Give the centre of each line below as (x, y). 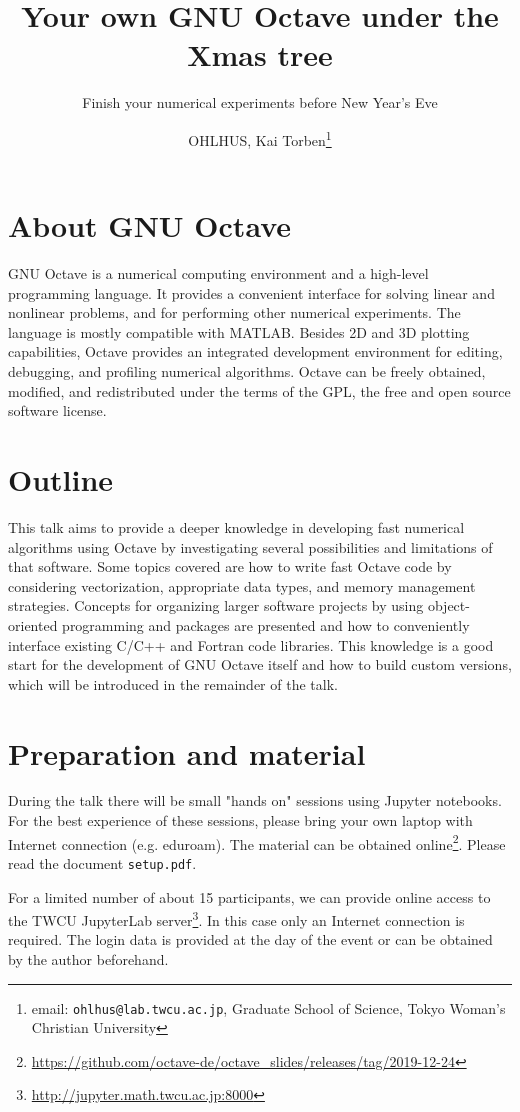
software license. (57, 410)
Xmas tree (260, 54)
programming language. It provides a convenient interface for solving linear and (251, 292)
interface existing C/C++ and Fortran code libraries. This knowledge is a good (251, 644)
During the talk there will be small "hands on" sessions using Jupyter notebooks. (255, 800)
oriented (33, 624)
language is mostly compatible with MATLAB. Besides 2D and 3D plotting (239, 331)
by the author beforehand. (88, 958)
